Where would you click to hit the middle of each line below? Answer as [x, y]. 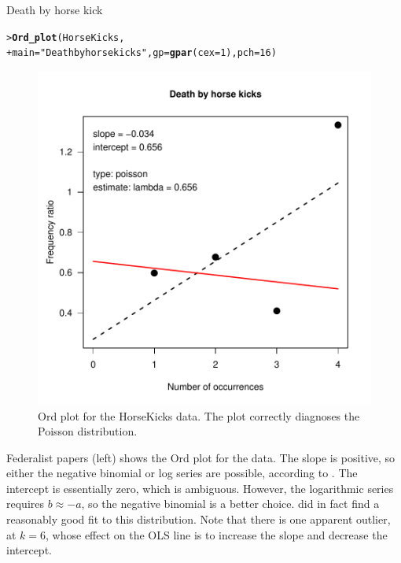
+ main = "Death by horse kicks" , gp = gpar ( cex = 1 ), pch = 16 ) [142, 53]
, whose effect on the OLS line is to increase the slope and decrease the [217, 534]
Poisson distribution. [88, 431]
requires [25, 504]
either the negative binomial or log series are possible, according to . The [182, 473]
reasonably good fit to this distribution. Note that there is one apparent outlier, [199, 519]
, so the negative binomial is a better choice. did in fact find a [230, 504]
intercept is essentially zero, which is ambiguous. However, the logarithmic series [200, 488]
